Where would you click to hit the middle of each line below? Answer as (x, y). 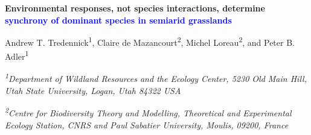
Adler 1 (17, 55)
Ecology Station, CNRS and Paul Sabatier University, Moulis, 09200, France (147, 124)
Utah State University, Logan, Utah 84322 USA (93, 90)
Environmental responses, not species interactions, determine (135, 8)
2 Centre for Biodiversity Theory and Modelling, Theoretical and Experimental (148, 112)
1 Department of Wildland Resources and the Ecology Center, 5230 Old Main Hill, (156, 78)
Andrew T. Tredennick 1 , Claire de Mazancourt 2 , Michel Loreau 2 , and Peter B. (150, 41)
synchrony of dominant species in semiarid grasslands (118, 20)
